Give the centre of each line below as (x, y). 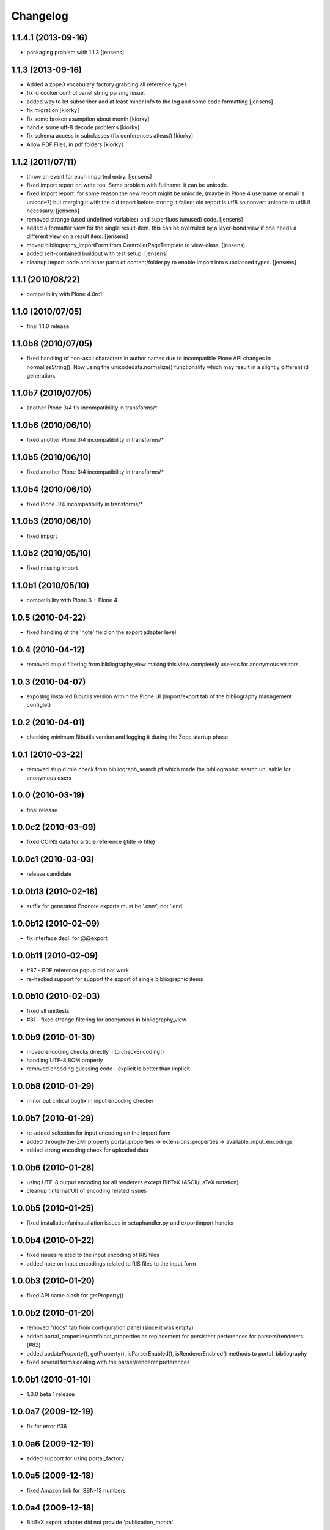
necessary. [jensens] (53, 211)
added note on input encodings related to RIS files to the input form (111, 1263)
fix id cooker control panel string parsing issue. (86, 93)
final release (42, 810)
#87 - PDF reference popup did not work (78, 971)
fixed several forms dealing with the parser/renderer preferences (108, 1362)
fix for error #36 (47, 1426)
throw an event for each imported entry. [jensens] (89, 176)
